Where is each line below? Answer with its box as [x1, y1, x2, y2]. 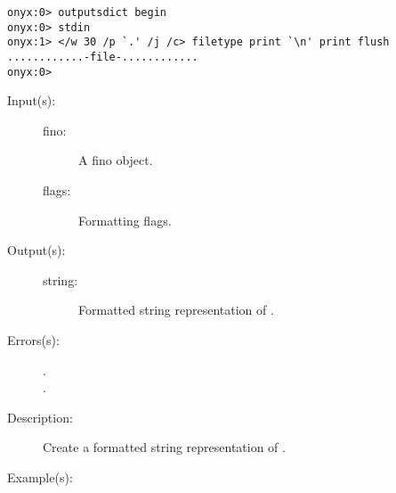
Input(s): [7, 91, 56, 110]
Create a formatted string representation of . [43, 438, 286, 456]
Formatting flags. [78, 210, 172, 229]
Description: [7, 407, 73, 426]
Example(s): [7, 468, 73, 486]
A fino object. [78, 151, 153, 169]
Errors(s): [7, 331, 60, 349]
